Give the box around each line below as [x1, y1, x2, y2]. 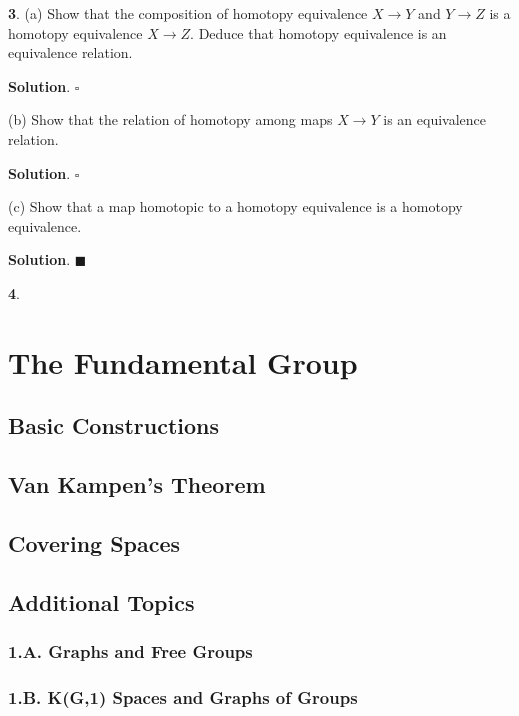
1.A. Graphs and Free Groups [8, 638, 253, 663]
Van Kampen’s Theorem [8, 469, 266, 500]
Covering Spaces [8, 527, 181, 558]
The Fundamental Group [8, 341, 358, 382]
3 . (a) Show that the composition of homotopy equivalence [8, 3, 368, 23]
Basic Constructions [8, 410, 220, 441]
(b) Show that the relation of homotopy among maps [8, 109, 333, 130]
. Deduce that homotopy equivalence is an [190, 22, 447, 43]
